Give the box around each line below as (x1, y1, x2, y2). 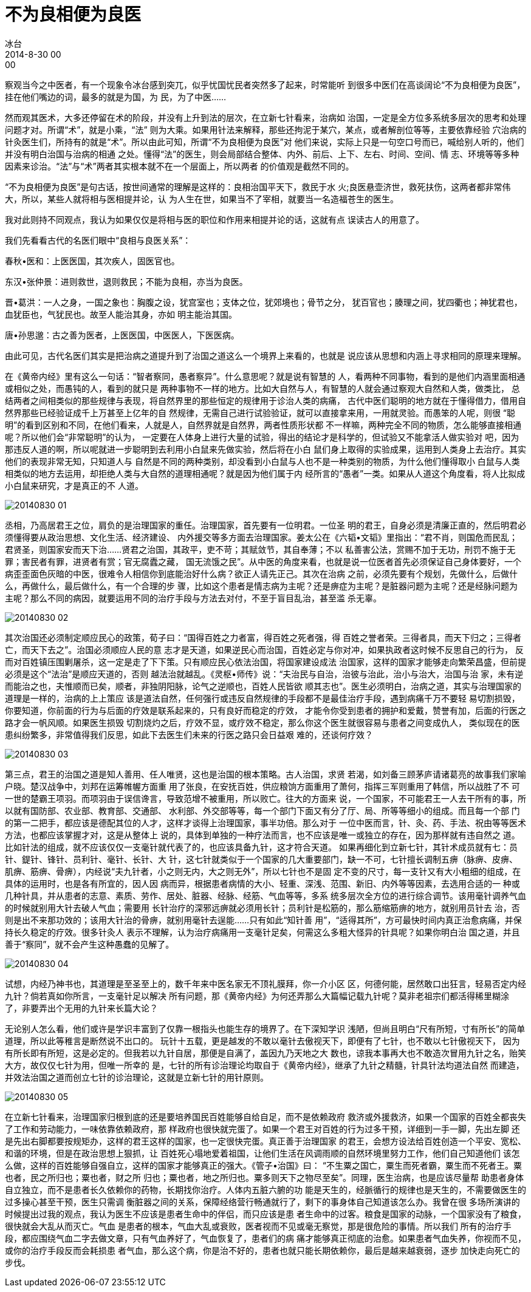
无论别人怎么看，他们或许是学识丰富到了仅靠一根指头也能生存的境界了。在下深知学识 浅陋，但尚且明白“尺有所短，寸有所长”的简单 (5, 1023, 526, 1034)
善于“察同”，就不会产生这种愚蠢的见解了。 (5, 938, 174, 949)
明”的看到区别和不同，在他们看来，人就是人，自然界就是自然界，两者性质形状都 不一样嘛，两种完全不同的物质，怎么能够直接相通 (5, 419, 522, 430)
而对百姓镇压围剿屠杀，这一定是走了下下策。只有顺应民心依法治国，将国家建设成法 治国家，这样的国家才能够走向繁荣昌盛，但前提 (5, 656, 526, 667)
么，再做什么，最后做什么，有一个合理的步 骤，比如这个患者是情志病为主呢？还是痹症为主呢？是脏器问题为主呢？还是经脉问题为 (5, 580, 518, 591)
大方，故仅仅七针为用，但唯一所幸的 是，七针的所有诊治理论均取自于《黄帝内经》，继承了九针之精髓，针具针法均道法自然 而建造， (5, 1059, 524, 1070)
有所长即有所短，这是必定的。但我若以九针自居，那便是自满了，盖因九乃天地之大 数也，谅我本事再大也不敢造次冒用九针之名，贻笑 (5, 1047, 526, 1058)
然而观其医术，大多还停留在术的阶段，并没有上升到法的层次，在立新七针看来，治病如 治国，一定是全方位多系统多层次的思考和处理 (5, 112, 526, 123)
